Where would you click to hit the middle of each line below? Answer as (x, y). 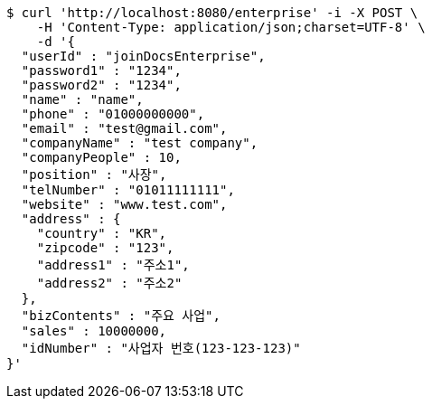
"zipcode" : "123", (105, 248)
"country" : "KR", (102, 233)
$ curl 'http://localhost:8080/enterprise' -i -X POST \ (212, 13)
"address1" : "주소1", (113, 265)
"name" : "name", (82, 99)
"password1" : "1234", (101, 71)
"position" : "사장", (94, 175)
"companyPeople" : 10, (101, 157)
